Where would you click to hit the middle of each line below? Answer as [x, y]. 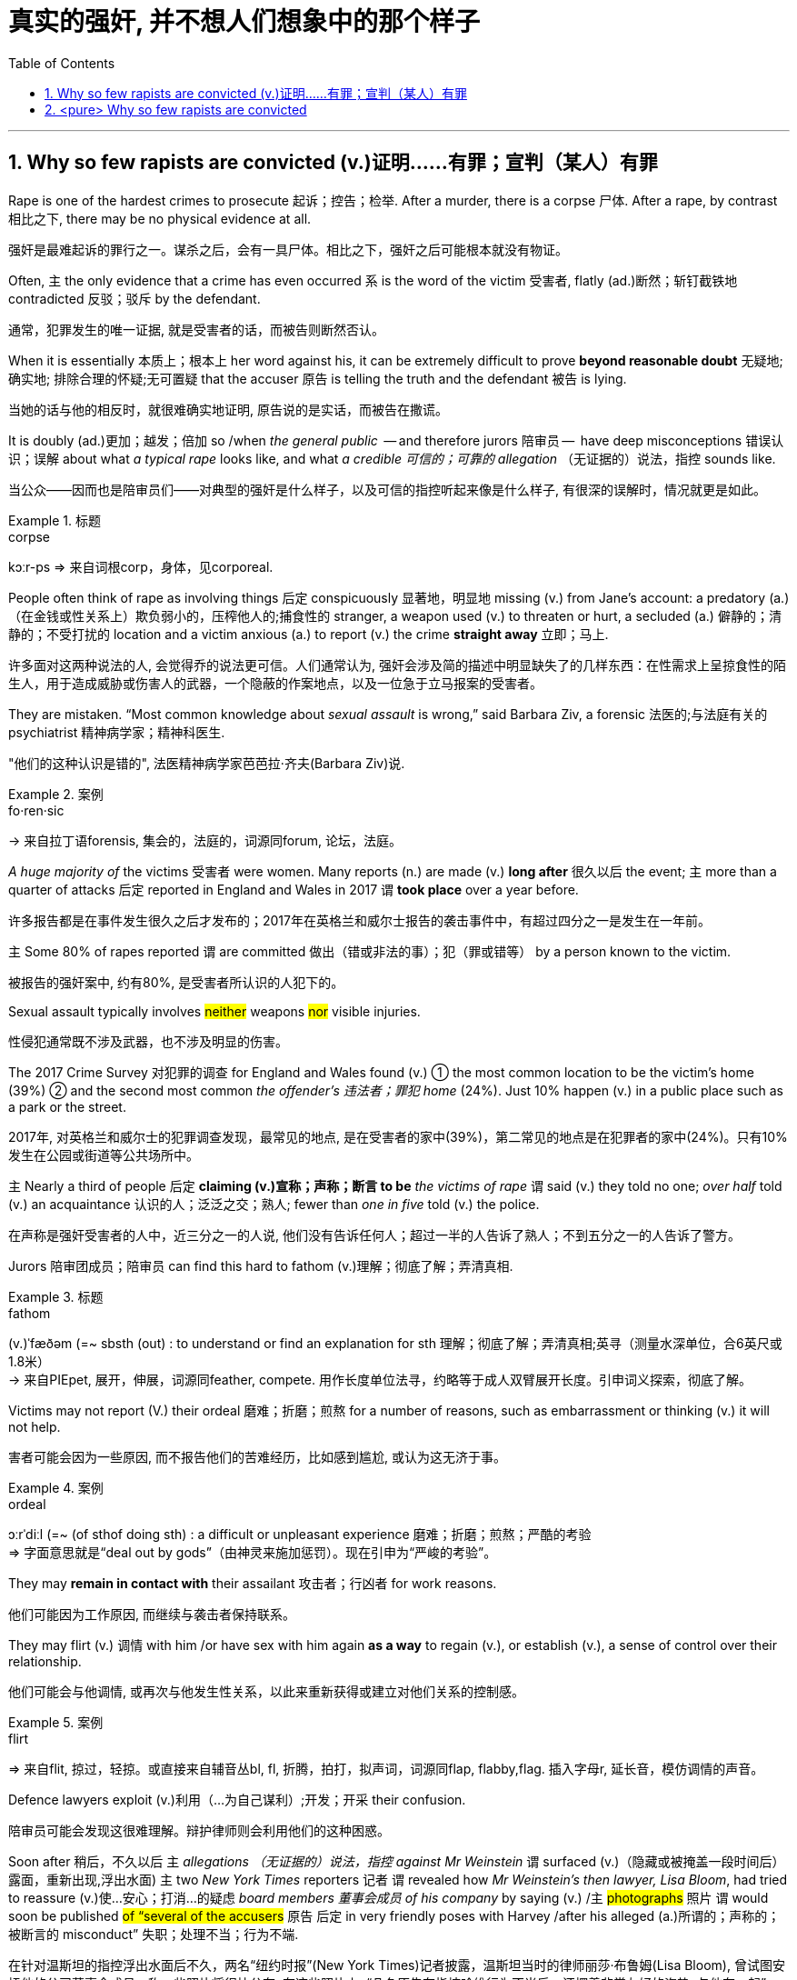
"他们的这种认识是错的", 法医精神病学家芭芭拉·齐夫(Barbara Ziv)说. [207, 763]
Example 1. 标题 [55, 520]
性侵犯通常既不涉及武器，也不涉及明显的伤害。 [148, 1041]
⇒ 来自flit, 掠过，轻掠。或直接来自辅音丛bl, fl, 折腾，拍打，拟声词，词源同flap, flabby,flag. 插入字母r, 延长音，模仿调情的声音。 [386, 1768]
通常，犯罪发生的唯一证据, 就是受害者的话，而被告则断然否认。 [196, 329]
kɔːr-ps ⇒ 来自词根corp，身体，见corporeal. [141, 566]
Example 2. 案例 [56, 794]
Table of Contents [62, 63]
